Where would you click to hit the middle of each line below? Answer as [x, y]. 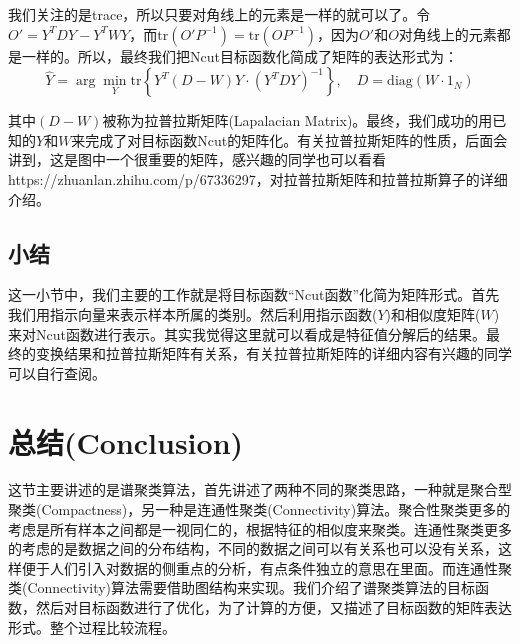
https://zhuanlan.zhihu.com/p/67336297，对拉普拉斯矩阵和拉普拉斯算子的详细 [258, 178]
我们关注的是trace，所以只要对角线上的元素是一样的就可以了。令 [219, 14]
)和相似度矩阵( [433, 313]
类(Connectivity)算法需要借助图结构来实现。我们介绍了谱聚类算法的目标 [242, 587]
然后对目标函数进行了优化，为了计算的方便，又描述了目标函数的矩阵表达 [273, 607]
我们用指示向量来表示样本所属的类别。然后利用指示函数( [193, 313]
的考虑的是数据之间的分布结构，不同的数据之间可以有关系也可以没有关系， [253, 548]
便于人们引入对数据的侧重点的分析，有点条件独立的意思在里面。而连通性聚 [266, 567]
